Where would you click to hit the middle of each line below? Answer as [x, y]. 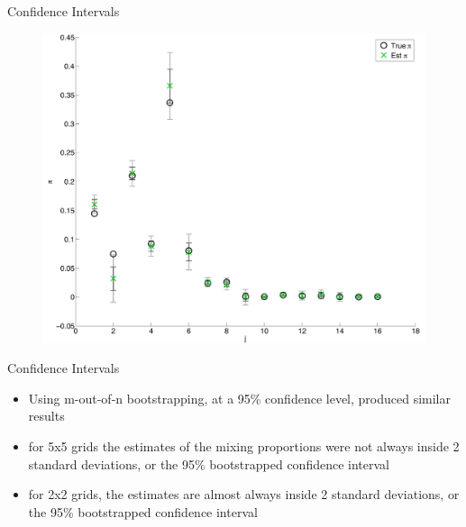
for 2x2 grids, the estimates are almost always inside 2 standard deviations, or [244, 494]
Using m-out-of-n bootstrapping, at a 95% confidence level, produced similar [239, 398]
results [46, 416]
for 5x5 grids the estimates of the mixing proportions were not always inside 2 [244, 446]
